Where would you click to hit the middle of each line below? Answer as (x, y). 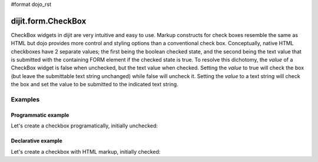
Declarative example (37, 141)
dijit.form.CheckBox (49, 21)
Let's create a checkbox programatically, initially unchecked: (85, 126)
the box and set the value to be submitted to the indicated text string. (95, 85)
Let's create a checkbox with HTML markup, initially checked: (86, 151)
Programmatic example (40, 115)
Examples (25, 100)
